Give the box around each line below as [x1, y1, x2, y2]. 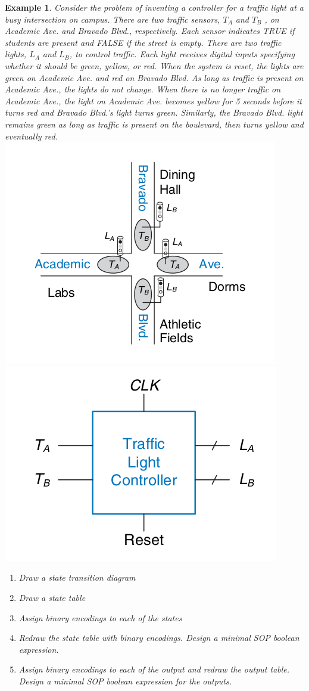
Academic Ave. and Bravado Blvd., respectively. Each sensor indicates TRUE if [5, 24, 295, 37]
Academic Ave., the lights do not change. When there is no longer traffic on [5, 83, 281, 95]
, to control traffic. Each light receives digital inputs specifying [69, 48, 295, 60]
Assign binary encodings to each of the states [18, 611, 182, 624]
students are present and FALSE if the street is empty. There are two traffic [5, 36, 282, 48]
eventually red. [5, 129, 58, 142]
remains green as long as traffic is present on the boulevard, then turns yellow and [5, 117, 304, 130]
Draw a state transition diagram [18, 571, 136, 584]
